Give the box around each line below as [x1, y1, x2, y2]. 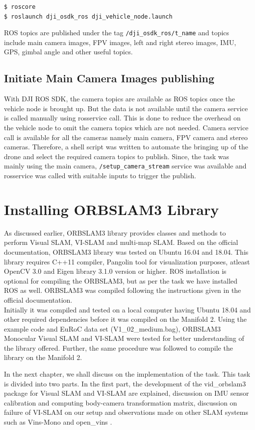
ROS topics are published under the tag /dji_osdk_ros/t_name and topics [4, 27, 229, 38]
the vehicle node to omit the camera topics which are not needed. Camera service [4, 122, 249, 133]
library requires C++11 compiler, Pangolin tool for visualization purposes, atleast [4, 256, 250, 266]
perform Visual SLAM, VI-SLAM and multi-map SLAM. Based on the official [4, 237, 238, 247]
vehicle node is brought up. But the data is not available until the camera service [4, 103, 248, 113]
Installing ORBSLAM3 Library [4, 199, 219, 219]
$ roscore [4, 3, 36, 10]
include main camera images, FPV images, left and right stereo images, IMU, [4, 37, 236, 47]
